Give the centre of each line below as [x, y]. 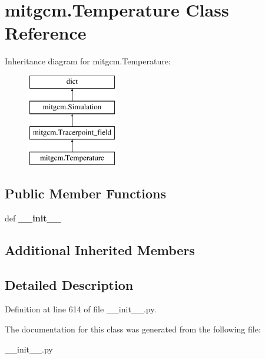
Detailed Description [69, 284]
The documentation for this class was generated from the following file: [133, 329]
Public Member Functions [85, 193]
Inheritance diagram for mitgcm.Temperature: [88, 61]
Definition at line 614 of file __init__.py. [81, 309]
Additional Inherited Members [100, 249]
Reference [46, 33]
